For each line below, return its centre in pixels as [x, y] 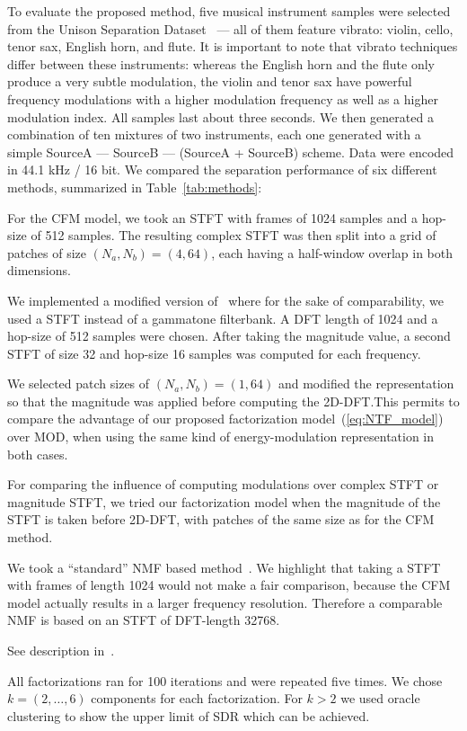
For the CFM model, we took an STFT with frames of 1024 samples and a [213, 217]
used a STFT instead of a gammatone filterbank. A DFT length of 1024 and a [223, 318]
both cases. [38, 454]
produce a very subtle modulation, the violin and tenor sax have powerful [210, 81]
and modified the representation [366, 383]
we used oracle [380, 698]
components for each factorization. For [197, 698]
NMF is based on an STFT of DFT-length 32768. [144, 620]
